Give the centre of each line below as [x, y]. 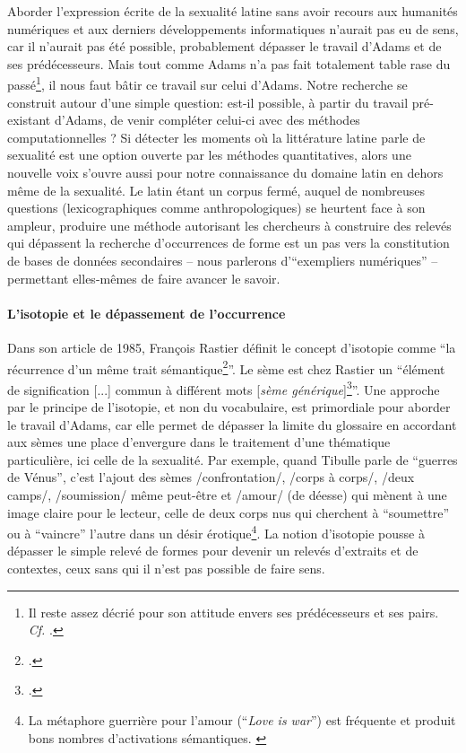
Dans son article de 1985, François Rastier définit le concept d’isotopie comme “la [232, 347]
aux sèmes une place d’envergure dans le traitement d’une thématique [199, 442]
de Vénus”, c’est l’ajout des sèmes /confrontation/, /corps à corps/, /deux [211, 477]
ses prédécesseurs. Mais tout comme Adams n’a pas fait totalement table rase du [229, 63]
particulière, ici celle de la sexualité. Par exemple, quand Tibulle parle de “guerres [233, 459]
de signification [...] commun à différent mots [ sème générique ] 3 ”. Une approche [224, 388]
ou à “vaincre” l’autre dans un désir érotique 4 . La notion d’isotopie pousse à [216, 532]
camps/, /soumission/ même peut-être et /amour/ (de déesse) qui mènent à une [227, 495]
